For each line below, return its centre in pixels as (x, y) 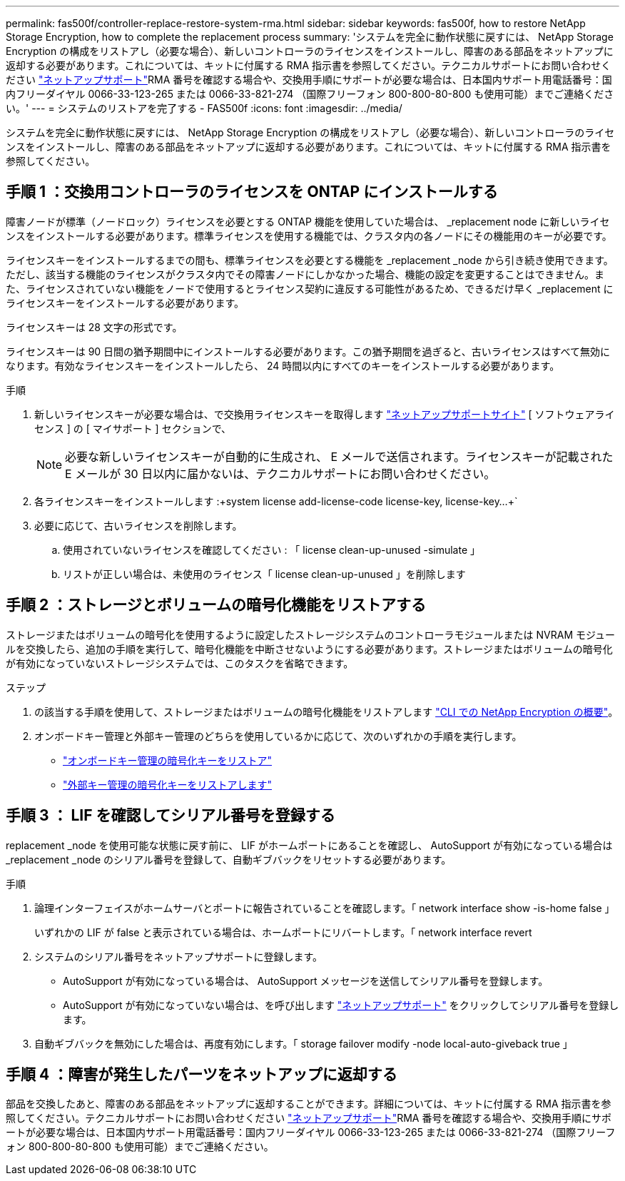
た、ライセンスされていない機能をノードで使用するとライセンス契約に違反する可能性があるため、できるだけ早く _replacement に (310, 288)
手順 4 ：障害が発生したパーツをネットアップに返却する (202, 1074)
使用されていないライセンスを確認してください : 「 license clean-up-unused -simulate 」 (272, 549)
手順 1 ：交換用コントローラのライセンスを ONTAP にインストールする (252, 192)
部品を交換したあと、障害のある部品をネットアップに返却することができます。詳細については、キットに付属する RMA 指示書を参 (309, 1104)
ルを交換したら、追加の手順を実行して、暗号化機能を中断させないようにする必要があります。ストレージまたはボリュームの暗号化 (309, 649)
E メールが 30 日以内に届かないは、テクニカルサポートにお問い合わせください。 (280, 473)
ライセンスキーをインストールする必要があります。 (125, 303)
